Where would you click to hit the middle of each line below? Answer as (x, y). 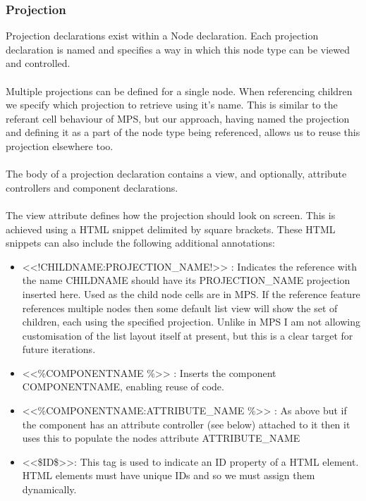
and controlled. (38, 63)
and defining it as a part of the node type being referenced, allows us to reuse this (183, 132)
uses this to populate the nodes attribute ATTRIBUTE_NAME (161, 438)
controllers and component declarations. (92, 187)
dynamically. (49, 489)
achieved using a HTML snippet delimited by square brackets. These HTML (171, 229)
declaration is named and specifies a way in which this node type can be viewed (178, 49)
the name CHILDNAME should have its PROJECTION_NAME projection (186, 280)
